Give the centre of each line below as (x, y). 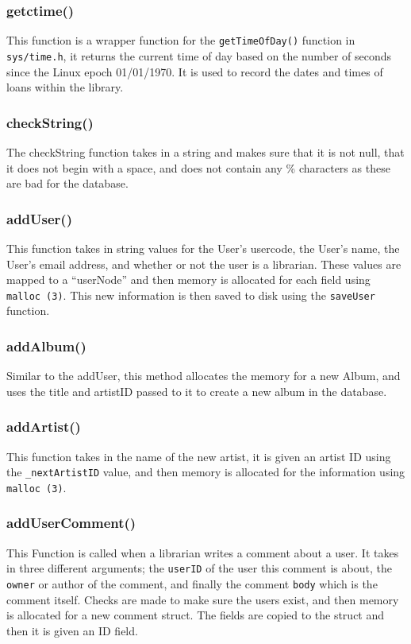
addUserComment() (71, 523)
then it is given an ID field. (72, 630)
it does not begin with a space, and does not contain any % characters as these (198, 167)
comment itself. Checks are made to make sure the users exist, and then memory (203, 599)
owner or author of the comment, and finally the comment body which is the (192, 583)
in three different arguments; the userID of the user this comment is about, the (199, 568)
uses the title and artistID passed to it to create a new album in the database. (197, 391)
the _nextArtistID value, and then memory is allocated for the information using (206, 472)
